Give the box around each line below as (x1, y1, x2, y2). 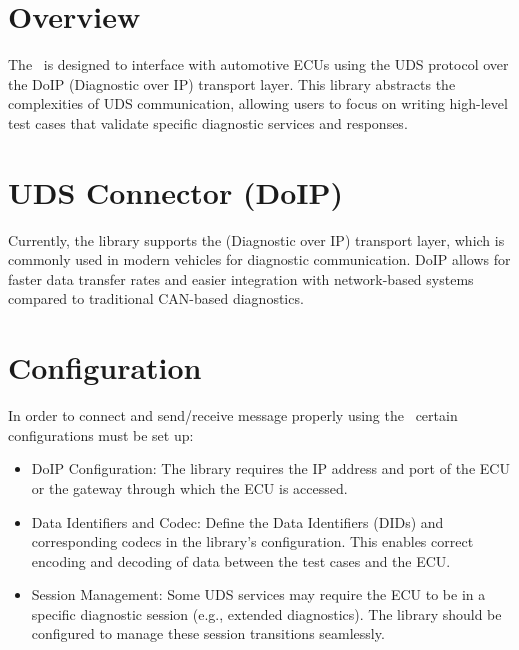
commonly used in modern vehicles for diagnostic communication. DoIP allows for (8, 249, 511, 270)
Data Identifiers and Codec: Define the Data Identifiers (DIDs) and (31, 511, 444, 532)
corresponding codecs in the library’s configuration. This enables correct (31, 531, 474, 552)
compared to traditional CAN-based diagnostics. (8, 288, 304, 309)
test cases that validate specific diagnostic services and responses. (8, 112, 408, 133)
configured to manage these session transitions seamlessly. (31, 623, 385, 644)
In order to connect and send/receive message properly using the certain (8, 405, 458, 426)
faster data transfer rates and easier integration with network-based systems (8, 268, 474, 289)
